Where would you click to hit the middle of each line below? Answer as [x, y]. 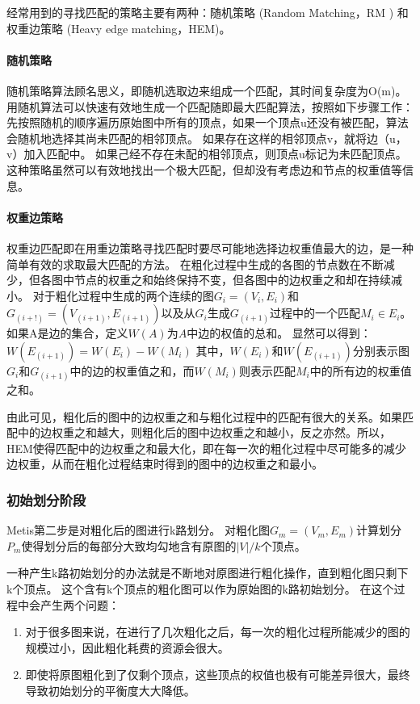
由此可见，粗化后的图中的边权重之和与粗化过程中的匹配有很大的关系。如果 [204, 416]
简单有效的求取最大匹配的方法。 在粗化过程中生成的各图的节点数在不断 [195, 264]
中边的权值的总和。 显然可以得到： [279, 333]
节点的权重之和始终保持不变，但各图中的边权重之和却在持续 [232, 280]
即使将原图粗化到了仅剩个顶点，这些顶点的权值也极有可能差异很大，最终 [218, 675]
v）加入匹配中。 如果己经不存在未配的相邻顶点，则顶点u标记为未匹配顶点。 [207, 154]
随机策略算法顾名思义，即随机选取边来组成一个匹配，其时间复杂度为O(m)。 [207, 90]
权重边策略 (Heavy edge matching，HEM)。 [119, 28]
